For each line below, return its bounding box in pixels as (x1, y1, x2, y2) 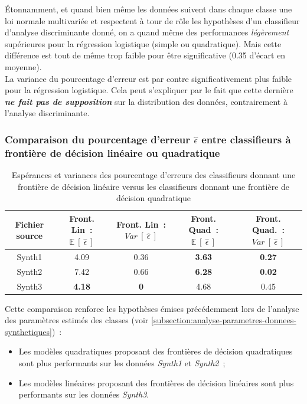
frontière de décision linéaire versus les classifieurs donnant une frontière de (17, 180, 290, 192)
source (16, 229, 43, 242)
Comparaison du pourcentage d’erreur (5, 132, 191, 146)
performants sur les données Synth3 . (18, 388, 149, 400)
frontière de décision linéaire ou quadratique (5, 145, 220, 160)
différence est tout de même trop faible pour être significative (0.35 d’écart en (5, 49, 286, 61)
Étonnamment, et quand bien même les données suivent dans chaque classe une (5, 3, 292, 15)
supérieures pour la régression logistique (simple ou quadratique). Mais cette (5, 37, 282, 50)
